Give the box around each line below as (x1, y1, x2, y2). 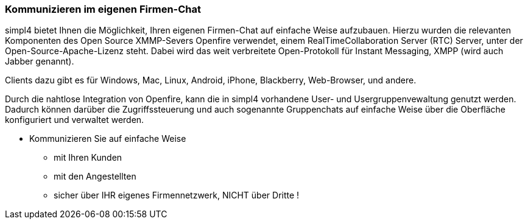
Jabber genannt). (5, 56, 74, 67)
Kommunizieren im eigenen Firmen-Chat (5, 3, 202, 15)
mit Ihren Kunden (54, 152, 122, 163)
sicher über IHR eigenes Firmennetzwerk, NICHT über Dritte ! (54, 190, 300, 201)
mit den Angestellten (54, 171, 136, 182)
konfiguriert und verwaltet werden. (5, 114, 144, 125)
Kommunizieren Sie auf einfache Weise (29, 133, 186, 144)
